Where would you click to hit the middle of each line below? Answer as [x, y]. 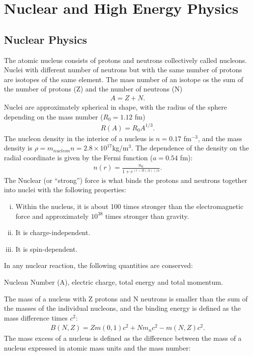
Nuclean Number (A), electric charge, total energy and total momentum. [113, 282]
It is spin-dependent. [46, 249]
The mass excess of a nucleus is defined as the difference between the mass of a [123, 338]
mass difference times [36, 317]
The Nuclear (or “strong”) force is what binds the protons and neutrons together [126, 180]
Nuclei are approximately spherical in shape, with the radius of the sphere [115, 106]
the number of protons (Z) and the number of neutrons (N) [93, 89]
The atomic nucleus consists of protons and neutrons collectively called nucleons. [126, 60]
